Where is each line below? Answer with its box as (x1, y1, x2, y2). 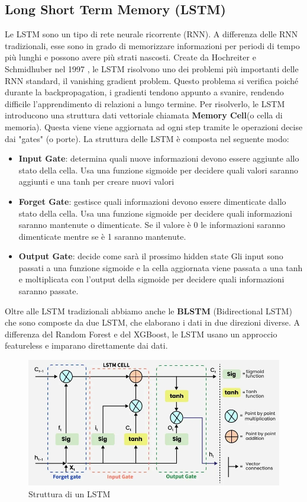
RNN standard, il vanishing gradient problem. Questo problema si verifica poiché (5, 74, 299, 86)
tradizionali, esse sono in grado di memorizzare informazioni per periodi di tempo (5, 39, 300, 52)
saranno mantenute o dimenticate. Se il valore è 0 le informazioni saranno (18, 218, 286, 231)
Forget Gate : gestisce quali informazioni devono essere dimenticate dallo (18, 195, 286, 207)
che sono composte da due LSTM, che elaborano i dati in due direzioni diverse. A (5, 316, 300, 329)
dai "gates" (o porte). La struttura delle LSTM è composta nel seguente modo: (5, 132, 289, 144)
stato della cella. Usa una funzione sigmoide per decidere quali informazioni (18, 207, 292, 219)
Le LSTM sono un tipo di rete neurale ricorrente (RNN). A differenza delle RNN (5, 28, 298, 40)
